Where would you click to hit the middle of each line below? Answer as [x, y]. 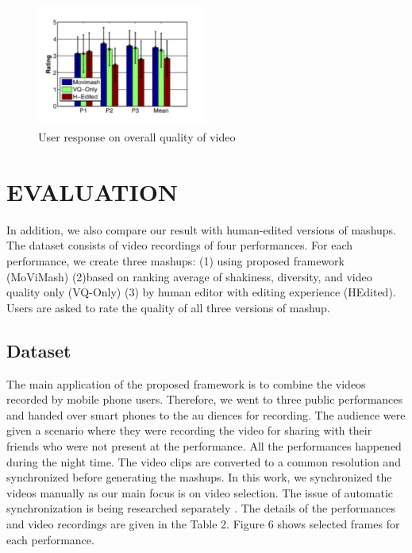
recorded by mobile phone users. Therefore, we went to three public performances [205, 399]
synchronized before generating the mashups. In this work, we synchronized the [199, 477]
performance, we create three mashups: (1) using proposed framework [176, 260]
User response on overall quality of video [137, 137]
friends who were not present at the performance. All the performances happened [204, 445]
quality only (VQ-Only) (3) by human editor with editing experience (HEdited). [201, 292]
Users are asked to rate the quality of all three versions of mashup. [168, 307]
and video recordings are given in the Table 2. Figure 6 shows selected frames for [203, 523]
